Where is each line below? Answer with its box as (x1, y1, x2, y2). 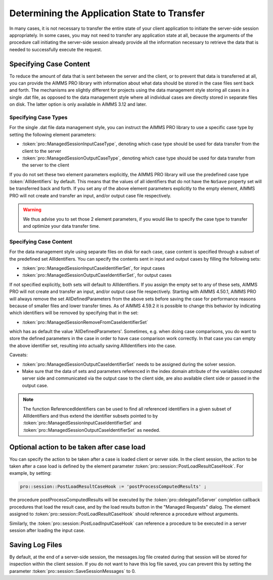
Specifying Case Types (9, 114, 68, 121)
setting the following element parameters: (9, 132, 96, 138)
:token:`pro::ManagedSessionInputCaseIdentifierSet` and (23, 420, 142, 426)
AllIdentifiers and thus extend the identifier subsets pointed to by (23, 412, 158, 419)
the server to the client (22, 162, 69, 168)
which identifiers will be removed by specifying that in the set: (9, 310, 139, 316)
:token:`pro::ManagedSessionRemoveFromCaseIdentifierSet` (22, 319, 149, 325)
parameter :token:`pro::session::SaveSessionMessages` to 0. (9, 568, 136, 574)
